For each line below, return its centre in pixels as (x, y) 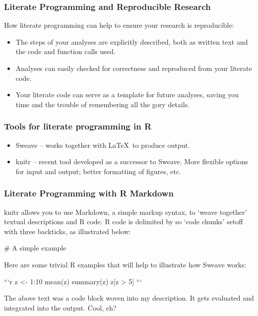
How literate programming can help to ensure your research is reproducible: (119, 25)
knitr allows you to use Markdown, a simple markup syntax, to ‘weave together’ (126, 212)
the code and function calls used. (65, 51)
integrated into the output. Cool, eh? (60, 307)
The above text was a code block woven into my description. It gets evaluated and (129, 298)
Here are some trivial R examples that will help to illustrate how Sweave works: (125, 264)
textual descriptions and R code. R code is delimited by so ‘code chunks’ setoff (124, 221)
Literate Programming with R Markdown (89, 193)
